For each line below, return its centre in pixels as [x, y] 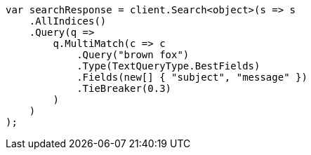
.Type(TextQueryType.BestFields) [168, 66]
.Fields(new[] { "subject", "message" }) [192, 77]
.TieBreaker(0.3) [124, 88]
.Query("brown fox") [133, 55]
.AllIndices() [68, 21]
